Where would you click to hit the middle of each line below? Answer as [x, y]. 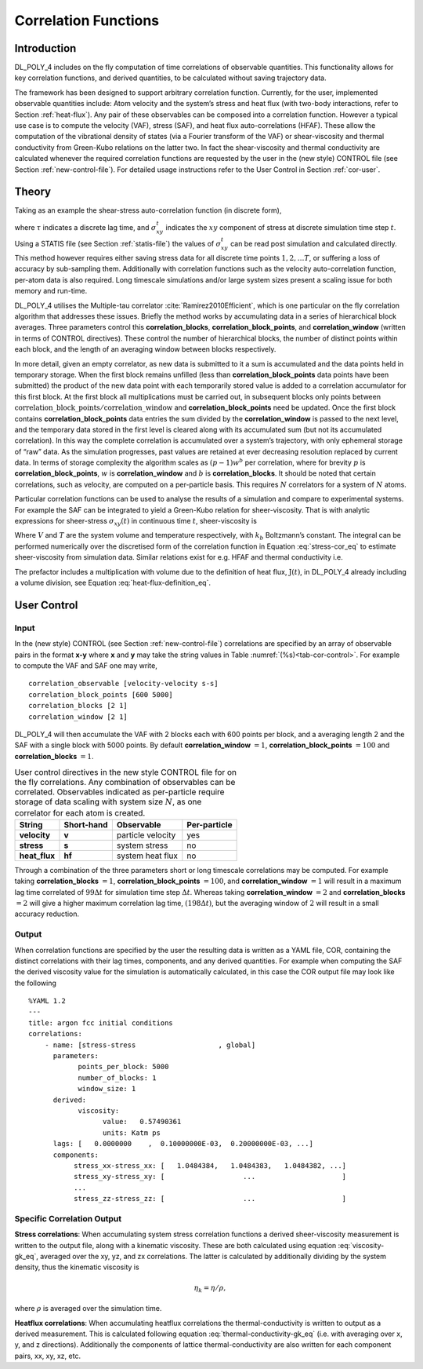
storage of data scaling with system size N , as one [108, 802]
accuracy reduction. [47, 914]
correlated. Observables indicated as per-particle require [119, 792]
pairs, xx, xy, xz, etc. [48, 1356]
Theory [33, 192]
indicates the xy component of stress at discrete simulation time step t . [281, 227]
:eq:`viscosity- [361, 1245]
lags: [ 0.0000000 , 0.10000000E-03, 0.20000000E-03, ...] [183, 1144]
